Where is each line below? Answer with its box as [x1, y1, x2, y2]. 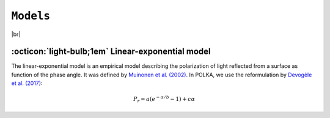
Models [11, 9, 51, 23]
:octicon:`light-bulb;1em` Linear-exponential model [11, 46, 211, 57]
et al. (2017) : [11, 79, 43, 87]
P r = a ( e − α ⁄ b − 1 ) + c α [133, 95, 196, 104]
